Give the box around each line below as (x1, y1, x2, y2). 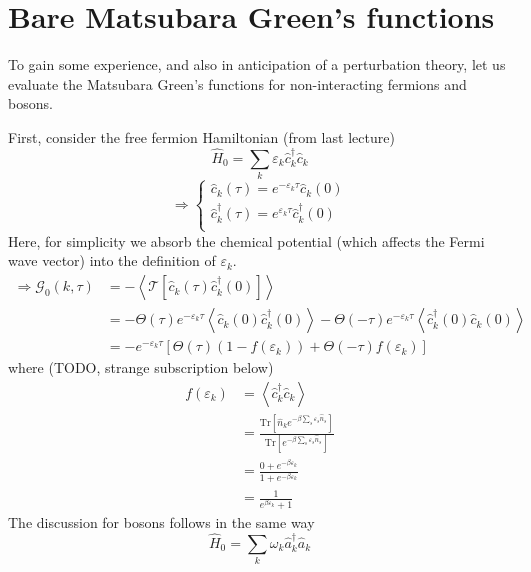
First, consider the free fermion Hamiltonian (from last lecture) (8, 126, 395, 147)
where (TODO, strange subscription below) (8, 357, 274, 378)
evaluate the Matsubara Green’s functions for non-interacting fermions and (8, 73, 467, 94)
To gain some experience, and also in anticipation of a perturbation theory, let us (8, 54, 506, 75)
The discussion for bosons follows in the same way (8, 512, 315, 533)
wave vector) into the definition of (8, 250, 216, 271)
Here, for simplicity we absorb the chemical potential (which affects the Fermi (8, 230, 485, 251)
